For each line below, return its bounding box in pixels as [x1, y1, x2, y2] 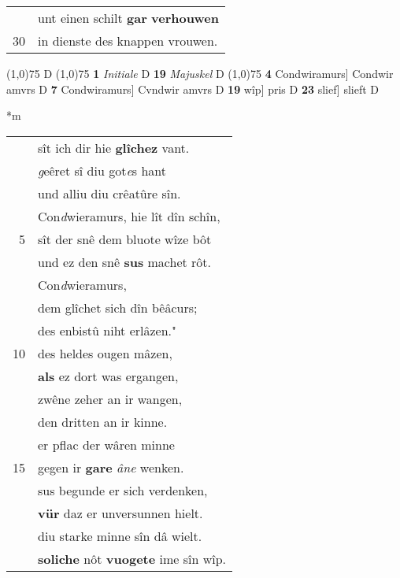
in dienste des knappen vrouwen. [38, 31, 218, 50]
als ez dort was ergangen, [38, 366, 179, 385]
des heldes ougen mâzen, [38, 343, 172, 362]
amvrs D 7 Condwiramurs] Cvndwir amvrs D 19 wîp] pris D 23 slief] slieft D [6, 80, 380, 97]
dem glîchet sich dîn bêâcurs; [38, 298, 198, 317]
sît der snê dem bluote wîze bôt [38, 229, 212, 248]
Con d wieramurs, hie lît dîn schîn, [38, 206, 220, 225]
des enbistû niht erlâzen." [38, 320, 177, 339]
